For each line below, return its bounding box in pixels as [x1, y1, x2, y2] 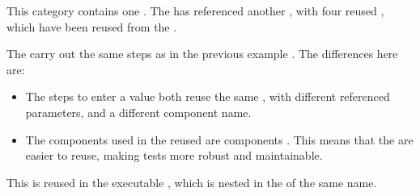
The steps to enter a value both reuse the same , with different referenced [25, 88, 390, 105]
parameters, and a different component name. [25, 103, 252, 120]
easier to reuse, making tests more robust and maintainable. [25, 147, 323, 164]
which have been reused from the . [6, 18, 177, 35]
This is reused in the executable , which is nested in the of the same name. [6, 173, 377, 190]
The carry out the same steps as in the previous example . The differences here [6, 45, 398, 62]
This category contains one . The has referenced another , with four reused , [6, 2, 384, 19]
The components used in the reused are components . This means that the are [25, 131, 414, 148]
